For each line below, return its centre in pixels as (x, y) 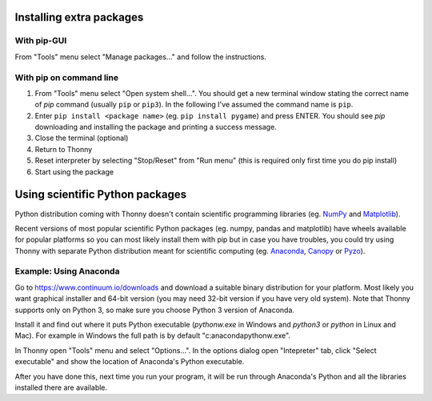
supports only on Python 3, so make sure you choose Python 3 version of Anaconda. (155, 310)
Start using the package (74, 171)
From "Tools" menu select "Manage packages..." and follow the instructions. (141, 57)
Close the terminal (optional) (82, 138)
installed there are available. (61, 387)
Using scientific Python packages (101, 195)
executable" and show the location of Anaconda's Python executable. (130, 362)
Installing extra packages (79, 17)
